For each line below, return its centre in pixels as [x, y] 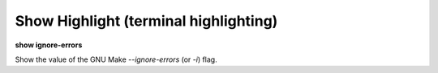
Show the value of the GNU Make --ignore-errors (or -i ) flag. [116, 59]
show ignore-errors [49, 45]
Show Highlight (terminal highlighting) [146, 21]
